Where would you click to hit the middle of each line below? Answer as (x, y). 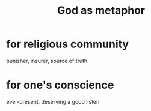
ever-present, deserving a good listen (53, 101)
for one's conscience (60, 85)
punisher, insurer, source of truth (47, 61)
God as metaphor (101, 10)
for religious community (68, 44)
